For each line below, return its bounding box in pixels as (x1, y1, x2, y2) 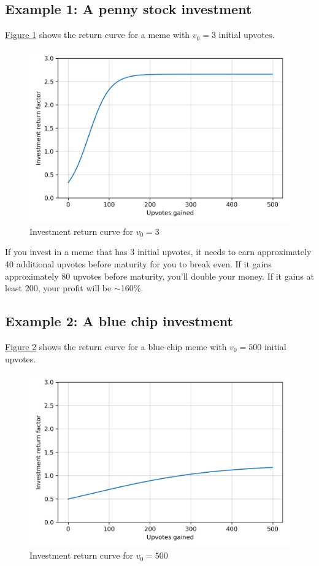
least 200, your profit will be (5, 281, 112, 294)
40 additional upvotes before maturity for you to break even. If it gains (5, 257, 272, 270)
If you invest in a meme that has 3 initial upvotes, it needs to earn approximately (5, 245, 312, 258)
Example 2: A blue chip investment (5, 312, 233, 331)
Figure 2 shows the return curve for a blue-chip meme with (5, 340, 227, 353)
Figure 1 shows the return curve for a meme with (5, 28, 190, 41)
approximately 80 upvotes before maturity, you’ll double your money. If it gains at (5, 269, 314, 282)
